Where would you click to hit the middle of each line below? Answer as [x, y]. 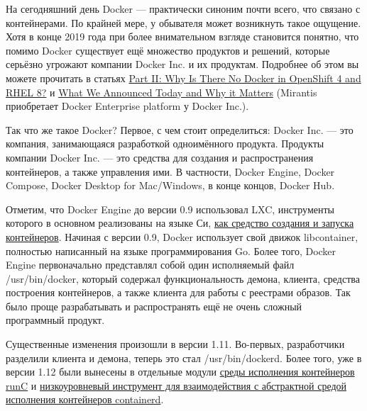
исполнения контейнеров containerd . [85, 399]
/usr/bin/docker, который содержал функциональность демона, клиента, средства [183, 278]
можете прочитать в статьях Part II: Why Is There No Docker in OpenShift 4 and [183, 78]
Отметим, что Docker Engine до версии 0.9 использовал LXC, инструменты [170, 209]
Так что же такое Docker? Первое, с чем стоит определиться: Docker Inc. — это [180, 129]
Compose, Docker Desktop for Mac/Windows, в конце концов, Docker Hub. [170, 185]
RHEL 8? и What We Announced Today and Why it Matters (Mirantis [161, 92]
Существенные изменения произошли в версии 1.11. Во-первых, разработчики [175, 344]
